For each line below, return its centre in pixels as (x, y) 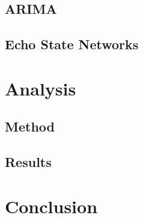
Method (30, 126)
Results (28, 162)
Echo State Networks (72, 44)
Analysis (41, 88)
